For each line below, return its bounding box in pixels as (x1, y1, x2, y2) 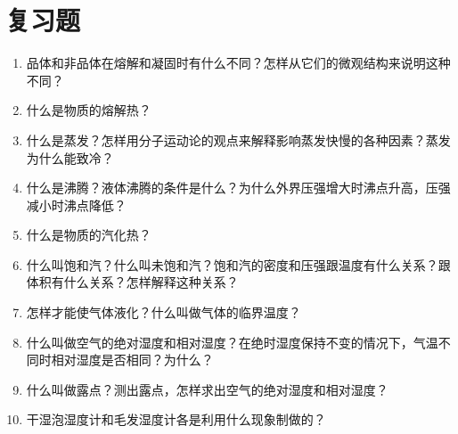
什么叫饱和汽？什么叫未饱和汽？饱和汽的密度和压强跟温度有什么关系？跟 (26, 255, 451, 274)
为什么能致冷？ (26, 148, 114, 167)
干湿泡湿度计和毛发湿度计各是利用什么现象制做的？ (26, 410, 326, 429)
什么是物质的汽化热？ (26, 225, 151, 244)
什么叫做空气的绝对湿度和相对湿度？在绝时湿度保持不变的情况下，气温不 (26, 332, 451, 351)
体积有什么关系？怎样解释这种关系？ (26, 273, 239, 291)
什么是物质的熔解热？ (26, 101, 151, 119)
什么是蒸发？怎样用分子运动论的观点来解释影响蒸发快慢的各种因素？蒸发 (26, 130, 451, 149)
